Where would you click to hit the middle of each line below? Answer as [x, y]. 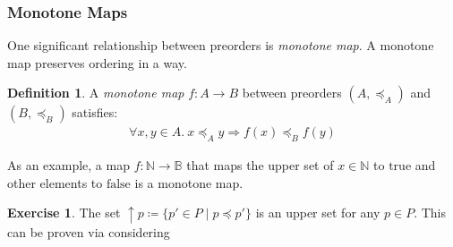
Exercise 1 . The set [64, 213]
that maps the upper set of [260, 165]
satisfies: [95, 112]
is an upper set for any [318, 213]
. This [430, 213]
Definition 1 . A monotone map [96, 93]
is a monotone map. [189, 182]
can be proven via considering [89, 231]
